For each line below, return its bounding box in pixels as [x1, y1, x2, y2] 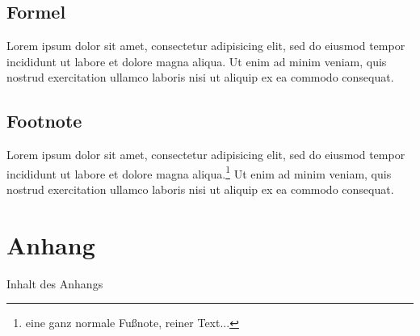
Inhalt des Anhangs [6, 275, 103, 292]
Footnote [6, 108, 82, 133]
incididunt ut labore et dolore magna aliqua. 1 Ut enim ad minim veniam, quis [6, 162, 392, 182]
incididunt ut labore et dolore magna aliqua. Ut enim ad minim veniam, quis [6, 52, 387, 69]
